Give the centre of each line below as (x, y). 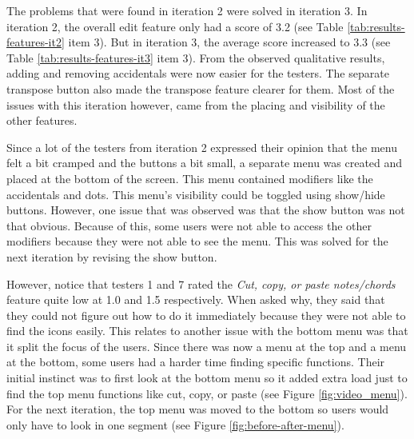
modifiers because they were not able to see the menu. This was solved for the (197, 241)
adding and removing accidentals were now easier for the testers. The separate (198, 73)
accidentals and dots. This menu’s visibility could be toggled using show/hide (196, 194)
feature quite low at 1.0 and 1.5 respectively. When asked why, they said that (196, 299)
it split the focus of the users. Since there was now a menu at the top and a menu (207, 346)
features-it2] (36, 42)
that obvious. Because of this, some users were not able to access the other (189, 225)
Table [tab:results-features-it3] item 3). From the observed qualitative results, (196, 57)
